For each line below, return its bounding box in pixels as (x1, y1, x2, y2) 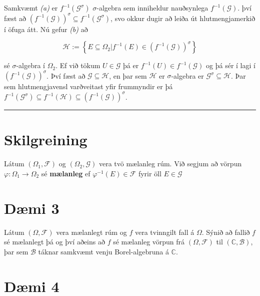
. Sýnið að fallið (201, 226, 250, 237)
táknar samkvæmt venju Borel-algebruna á (38, 246, 169, 256)
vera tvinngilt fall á (134, 226, 194, 237)
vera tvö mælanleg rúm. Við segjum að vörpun (98, 158, 242, 169)
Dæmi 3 (4, 197, 59, 218)
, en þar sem (109, 70, 147, 81)
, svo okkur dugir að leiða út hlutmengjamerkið (110, 13, 255, 23)
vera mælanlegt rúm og (56, 226, 127, 237)
